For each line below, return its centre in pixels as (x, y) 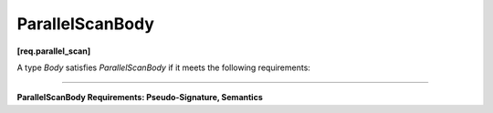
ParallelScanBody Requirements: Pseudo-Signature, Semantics (140, 98)
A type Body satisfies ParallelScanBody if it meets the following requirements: (163, 67)
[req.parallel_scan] (54, 51)
